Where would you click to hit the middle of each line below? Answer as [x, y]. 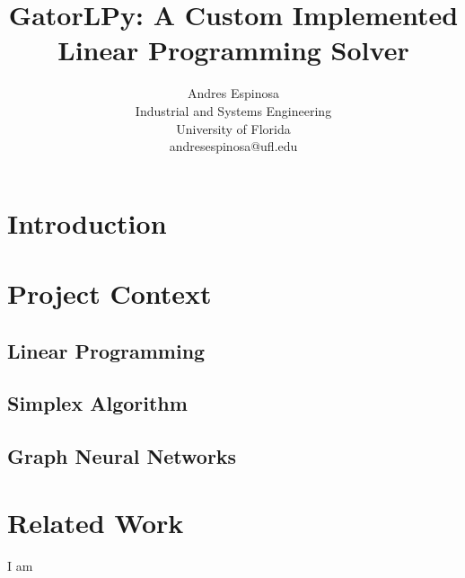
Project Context [110, 293]
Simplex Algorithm [97, 403]
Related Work [96, 522]
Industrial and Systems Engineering [233, 110]
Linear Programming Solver [233, 50]
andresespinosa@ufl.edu [233, 146]
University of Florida [233, 128]
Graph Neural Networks [122, 456]
